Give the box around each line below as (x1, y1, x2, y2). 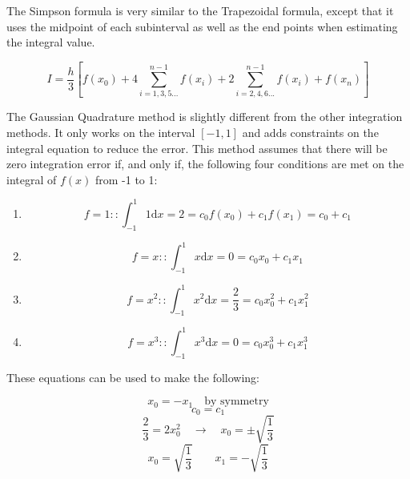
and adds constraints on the (242, 124, 379, 141)
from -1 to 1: (94, 171, 158, 187)
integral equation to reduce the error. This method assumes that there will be (6, 139, 388, 156)
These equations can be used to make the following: (6, 368, 259, 385)
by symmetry (204, 396, 269, 408)
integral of (6, 171, 57, 187)
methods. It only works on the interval (6, 124, 195, 141)
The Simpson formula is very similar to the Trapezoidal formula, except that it (6, 2, 394, 18)
